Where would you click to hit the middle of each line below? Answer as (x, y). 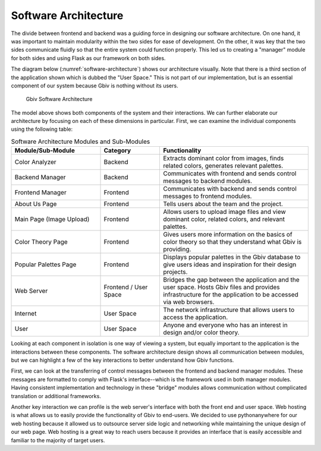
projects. (175, 272)
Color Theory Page (41, 242)
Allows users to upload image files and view (225, 212)
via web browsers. (189, 302)
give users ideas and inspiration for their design (230, 264)
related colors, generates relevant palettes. (223, 166)
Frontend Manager (40, 193)
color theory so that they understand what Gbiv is (232, 242)
